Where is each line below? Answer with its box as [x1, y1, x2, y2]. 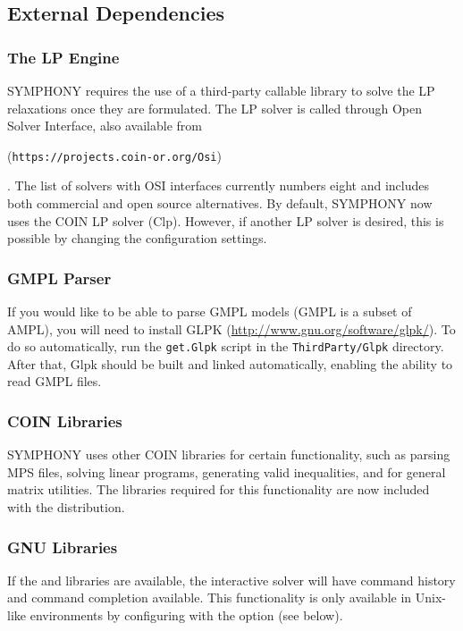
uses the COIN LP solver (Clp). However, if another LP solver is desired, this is [7, 211, 444, 230]
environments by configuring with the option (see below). [29, 606, 343, 625]
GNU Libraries [7, 535, 118, 558]
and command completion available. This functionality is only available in [7, 588, 412, 607]
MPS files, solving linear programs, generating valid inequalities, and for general [7, 462, 446, 481]
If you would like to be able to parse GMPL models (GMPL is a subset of [7, 302, 412, 321]
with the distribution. [7, 498, 125, 517]
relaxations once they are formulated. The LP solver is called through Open [7, 98, 422, 117]
